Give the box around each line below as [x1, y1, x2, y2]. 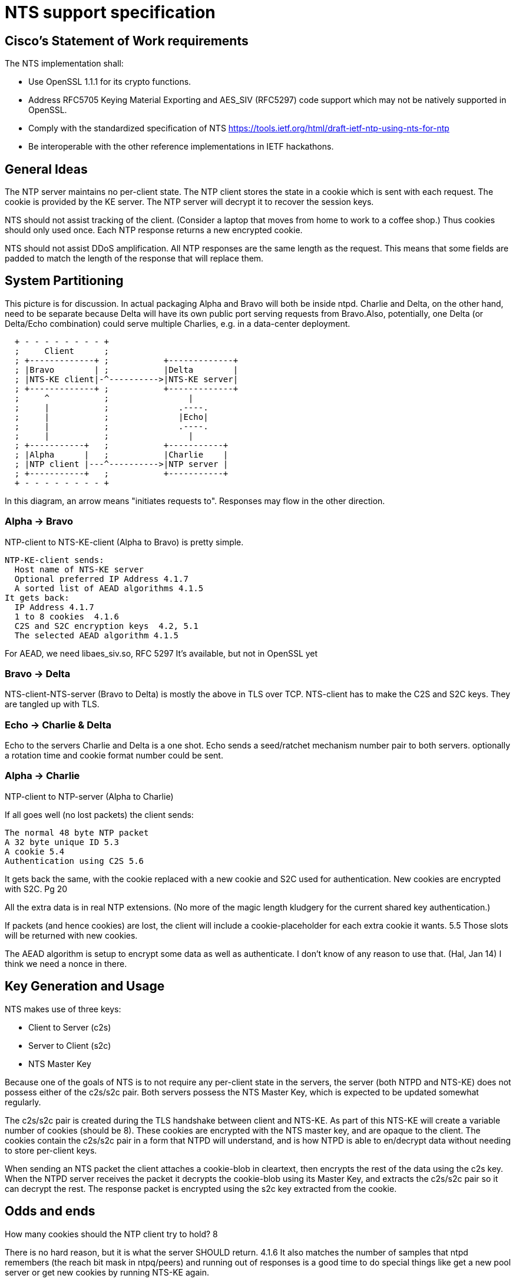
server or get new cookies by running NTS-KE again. [5, 1267, 209, 1277]
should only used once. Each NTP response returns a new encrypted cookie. [5, 225, 303, 236]
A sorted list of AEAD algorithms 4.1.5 [14, 583, 204, 593]
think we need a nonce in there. [5, 958, 127, 969]
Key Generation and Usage [5, 979, 165, 994]
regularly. [5, 1097, 41, 1107]
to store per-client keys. [5, 1145, 97, 1155]
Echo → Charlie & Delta [5, 718, 111, 731]
